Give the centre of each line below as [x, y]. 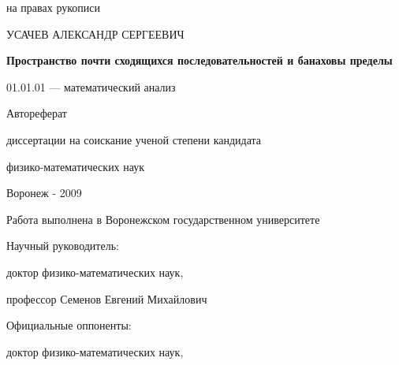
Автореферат [37, 113]
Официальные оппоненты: [69, 325]
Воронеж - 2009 [44, 193]
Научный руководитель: [63, 246]
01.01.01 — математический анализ [91, 86]
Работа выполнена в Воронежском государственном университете [163, 219]
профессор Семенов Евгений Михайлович [107, 298]
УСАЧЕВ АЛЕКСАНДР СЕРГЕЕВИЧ [95, 34]
